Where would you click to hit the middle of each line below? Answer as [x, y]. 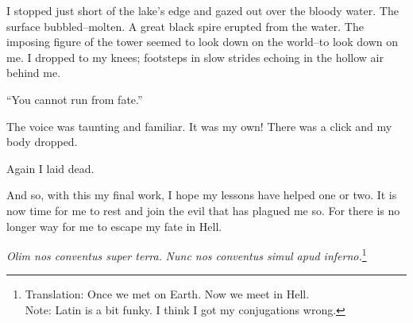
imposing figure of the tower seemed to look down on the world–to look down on [202, 42]
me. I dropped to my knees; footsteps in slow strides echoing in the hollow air [195, 57]
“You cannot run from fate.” [75, 99]
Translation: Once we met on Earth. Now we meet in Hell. [167, 294]
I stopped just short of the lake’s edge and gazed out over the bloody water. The [203, 10]
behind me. [34, 73]
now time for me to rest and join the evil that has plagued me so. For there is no [203, 210]
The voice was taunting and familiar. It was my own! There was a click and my [199, 126]
